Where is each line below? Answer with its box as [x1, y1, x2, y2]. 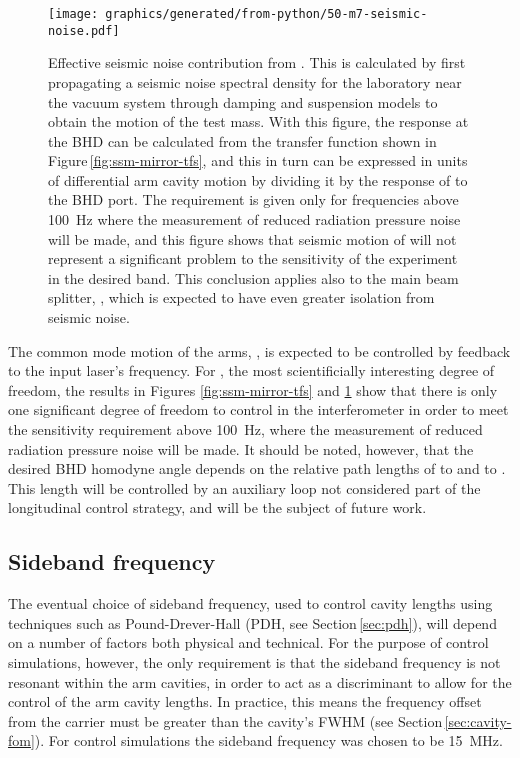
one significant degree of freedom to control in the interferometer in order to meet [8, 399, 509, 420]
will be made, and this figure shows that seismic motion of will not [48, 228, 457, 249]
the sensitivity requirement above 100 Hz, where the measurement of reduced [8, 419, 483, 439]
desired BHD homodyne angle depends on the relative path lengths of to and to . [8, 458, 506, 479]
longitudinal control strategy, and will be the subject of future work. [8, 497, 427, 518]
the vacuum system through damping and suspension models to [48, 91, 438, 112]
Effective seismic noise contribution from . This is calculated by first [48, 52, 466, 73]
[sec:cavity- [444, 710, 512, 731]
